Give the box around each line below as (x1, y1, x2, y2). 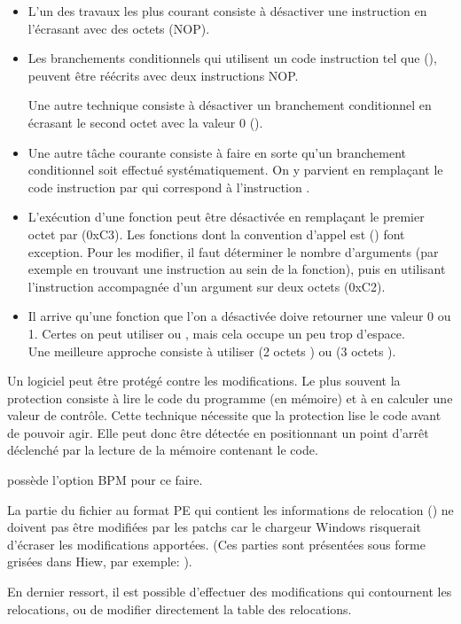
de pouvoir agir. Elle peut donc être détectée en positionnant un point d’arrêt (7, 423, 429, 441)
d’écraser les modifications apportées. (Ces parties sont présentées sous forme (7, 534, 426, 553)
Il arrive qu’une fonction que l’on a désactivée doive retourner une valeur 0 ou (27, 307, 451, 325)
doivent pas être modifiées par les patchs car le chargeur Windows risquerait (7, 518, 421, 536)
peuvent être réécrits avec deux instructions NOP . (27, 66, 299, 84)
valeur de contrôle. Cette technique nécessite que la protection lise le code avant (7, 406, 441, 425)
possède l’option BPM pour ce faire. (7, 471, 203, 489)
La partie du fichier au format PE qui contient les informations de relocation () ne (7, 500, 454, 519)
